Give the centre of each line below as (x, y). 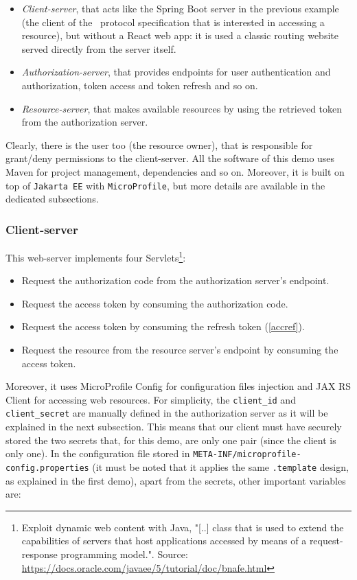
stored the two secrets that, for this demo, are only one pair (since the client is (171, 440)
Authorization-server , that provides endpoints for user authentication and (176, 72)
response (39, 554)
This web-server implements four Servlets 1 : (96, 256)
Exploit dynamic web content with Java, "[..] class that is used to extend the (183, 527)
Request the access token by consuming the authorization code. (155, 303)
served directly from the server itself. (99, 48)
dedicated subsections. (52, 199)
